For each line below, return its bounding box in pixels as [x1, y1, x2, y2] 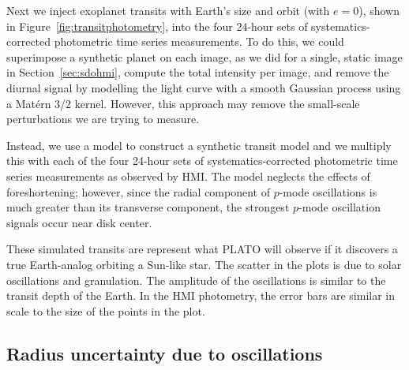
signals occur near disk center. [6, 214, 152, 230]
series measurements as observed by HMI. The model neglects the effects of [6, 167, 370, 184]
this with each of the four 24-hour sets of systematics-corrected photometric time [6, 152, 398, 169]
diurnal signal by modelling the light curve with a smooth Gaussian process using [6, 79, 401, 95]
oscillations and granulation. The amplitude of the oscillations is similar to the [6, 271, 386, 288]
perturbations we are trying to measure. [6, 110, 200, 127]
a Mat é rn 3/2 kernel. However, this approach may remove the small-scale [6, 95, 360, 111]
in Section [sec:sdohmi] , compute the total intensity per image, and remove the [6, 64, 389, 80]
